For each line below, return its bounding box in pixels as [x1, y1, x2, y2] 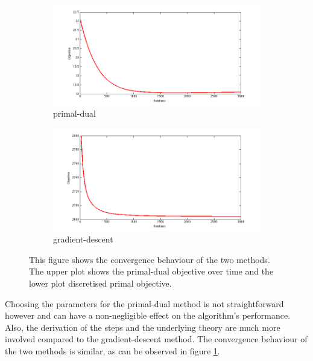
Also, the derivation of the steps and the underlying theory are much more [5, 320, 280, 333]
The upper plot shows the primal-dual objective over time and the [29, 265, 274, 278]
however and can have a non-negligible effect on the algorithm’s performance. [5, 309, 291, 322]
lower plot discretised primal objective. [29, 277, 172, 290]
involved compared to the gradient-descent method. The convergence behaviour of [5, 333, 308, 345]
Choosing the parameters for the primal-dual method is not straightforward [5, 297, 284, 310]
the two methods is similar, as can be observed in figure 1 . [5, 345, 220, 357]
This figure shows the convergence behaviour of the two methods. [29, 253, 270, 265]
